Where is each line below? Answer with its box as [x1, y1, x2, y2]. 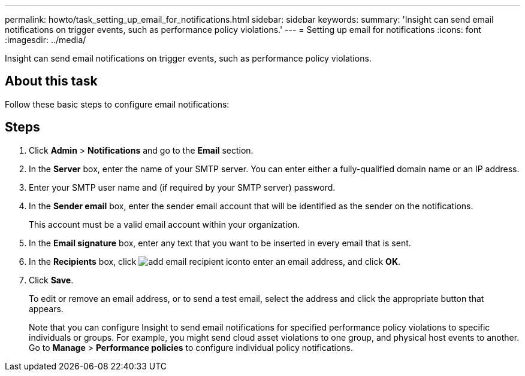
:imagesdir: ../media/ [5, 35, 86, 45]
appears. [29, 303, 64, 314]
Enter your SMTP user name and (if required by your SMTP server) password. [29, 182, 336, 192]
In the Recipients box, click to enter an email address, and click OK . [29, 256, 401, 267]
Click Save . [29, 274, 74, 285]
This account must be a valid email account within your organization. [29, 219, 300, 230]
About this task [5, 74, 98, 89]
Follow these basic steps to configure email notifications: [5, 99, 230, 109]
